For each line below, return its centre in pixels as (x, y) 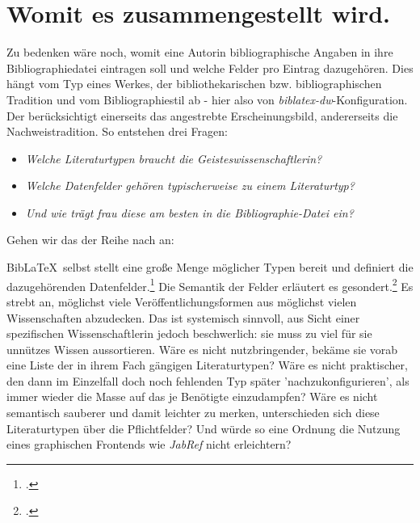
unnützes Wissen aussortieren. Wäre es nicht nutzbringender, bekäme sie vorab (202, 349)
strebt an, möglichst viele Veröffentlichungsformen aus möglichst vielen (182, 301)
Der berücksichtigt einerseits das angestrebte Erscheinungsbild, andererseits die (202, 115)
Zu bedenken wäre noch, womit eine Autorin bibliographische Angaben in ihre (200, 52)
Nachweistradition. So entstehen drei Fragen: (117, 131)
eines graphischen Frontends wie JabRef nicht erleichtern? (149, 444)
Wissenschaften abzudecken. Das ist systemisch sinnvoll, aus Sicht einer (183, 317)
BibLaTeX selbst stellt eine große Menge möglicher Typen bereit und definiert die (210, 267)
